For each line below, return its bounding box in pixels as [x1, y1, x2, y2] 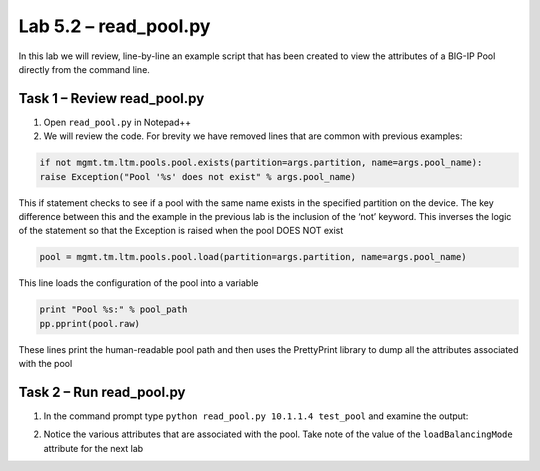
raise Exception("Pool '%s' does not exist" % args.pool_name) [39, 171, 357, 182]
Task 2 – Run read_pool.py [18, 383, 186, 400]
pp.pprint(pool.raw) [39, 318, 140, 329]
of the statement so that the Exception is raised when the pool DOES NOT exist [18, 225, 344, 237]
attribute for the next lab [43, 442, 144, 454]
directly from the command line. [18, 63, 150, 75]
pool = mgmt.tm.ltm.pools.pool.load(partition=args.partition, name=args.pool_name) [39, 251, 467, 263]
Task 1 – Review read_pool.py [18, 90, 205, 107]
